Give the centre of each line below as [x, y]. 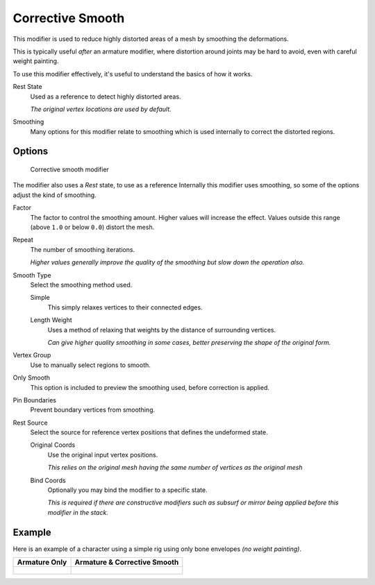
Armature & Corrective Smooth [127, 562]
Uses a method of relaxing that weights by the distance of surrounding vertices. [162, 330]
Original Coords [53, 445]
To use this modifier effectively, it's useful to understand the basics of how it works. [133, 74]
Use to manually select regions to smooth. [90, 365]
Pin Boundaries [35, 400]
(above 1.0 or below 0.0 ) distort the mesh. [92, 227]
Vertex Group [32, 355]
